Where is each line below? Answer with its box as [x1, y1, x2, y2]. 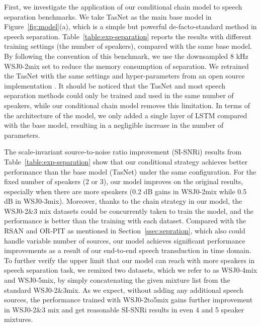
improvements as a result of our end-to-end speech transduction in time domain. [4, 245, 251, 256]
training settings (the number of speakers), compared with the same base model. [4, 41, 252, 51]
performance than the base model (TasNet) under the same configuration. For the [4, 166, 256, 177]
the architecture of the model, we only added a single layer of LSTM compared [4, 110, 247, 120]
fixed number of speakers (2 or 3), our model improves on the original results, [4, 176, 243, 187]
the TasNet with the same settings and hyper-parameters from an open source [4, 70, 245, 81]
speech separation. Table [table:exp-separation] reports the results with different [4, 31, 251, 41]
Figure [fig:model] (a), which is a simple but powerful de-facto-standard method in [4, 21, 257, 32]
